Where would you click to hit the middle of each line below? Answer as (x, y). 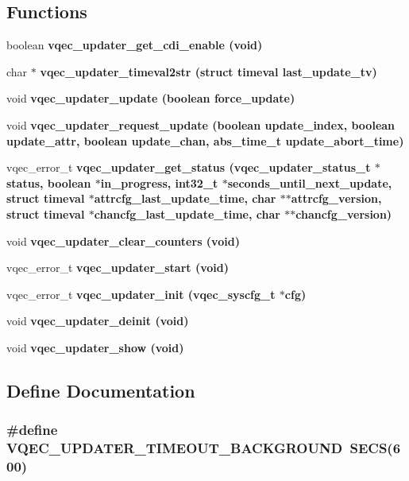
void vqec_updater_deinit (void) (98, 321)
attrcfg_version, (336, 198)
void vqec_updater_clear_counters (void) (123, 240)
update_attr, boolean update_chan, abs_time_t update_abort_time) (205, 140)
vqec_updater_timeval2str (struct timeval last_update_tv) (208, 71)
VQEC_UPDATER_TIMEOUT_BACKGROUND (175, 448)
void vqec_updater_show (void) (95, 347)
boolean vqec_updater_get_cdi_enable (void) (135, 45)
